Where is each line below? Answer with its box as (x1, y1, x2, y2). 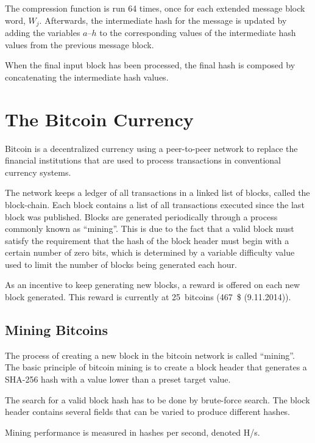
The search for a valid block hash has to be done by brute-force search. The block (5, 393, 310, 406)
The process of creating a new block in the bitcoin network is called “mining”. (5, 348, 295, 361)
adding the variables (5, 26, 80, 39)
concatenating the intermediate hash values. (5, 70, 169, 83)
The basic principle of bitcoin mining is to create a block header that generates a (5, 361, 307, 373)
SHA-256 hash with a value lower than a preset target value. (5, 373, 231, 386)
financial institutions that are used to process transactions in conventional (5, 154, 281, 167)
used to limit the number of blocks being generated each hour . (5, 258, 238, 270)
